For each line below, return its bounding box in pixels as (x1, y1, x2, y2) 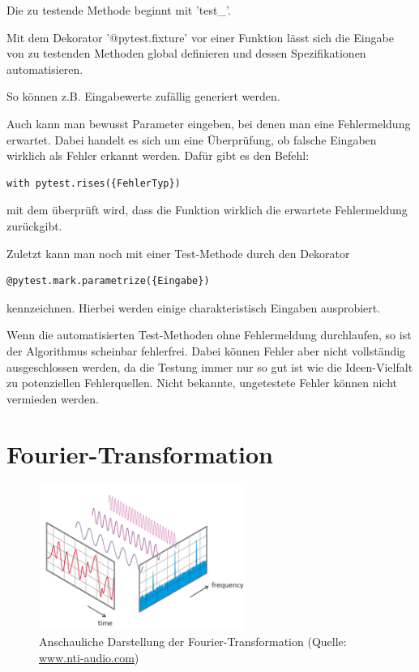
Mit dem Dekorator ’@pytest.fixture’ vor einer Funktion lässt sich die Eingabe (6, 28, 394, 45)
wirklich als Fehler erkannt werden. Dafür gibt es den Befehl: (6, 147, 310, 164)
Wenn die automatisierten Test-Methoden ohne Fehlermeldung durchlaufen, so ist (6, 326, 412, 343)
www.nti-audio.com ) (39, 648, 139, 666)
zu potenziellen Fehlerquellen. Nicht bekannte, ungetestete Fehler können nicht (6, 374, 398, 391)
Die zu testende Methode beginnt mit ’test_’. (6, 2, 231, 18)
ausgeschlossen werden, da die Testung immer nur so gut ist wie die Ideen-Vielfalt (6, 358, 413, 375)
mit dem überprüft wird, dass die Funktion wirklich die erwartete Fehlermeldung (6, 201, 408, 218)
